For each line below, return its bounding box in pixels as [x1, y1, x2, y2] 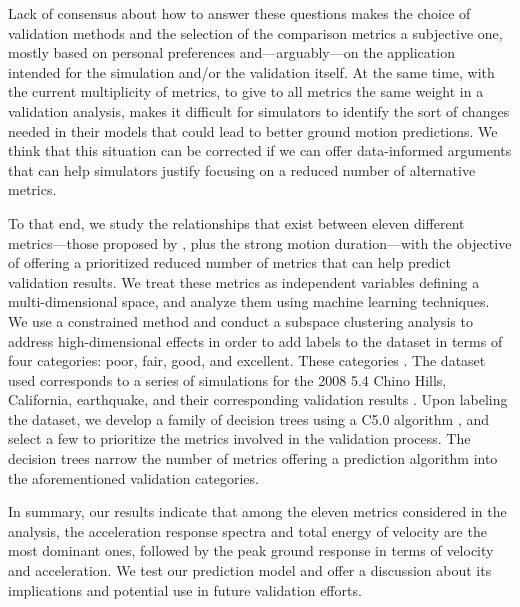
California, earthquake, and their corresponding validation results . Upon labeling [8, 389, 508, 410]
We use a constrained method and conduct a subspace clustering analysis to [8, 310, 473, 331]
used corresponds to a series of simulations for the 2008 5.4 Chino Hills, [8, 369, 447, 390]
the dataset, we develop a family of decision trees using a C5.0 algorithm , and [8, 408, 490, 429]
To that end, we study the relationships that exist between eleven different [8, 212, 465, 233]
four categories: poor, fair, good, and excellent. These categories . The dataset [8, 350, 486, 371]
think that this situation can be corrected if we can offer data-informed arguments [8, 140, 512, 161]
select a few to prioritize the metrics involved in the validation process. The [8, 428, 471, 449]
